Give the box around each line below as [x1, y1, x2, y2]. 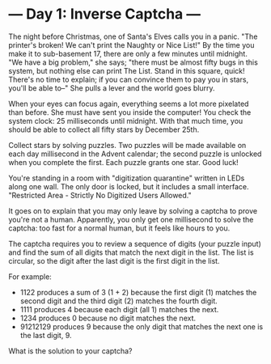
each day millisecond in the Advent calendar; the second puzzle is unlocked [8, 149, 262, 159]
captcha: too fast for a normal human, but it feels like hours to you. [8, 223, 231, 233]
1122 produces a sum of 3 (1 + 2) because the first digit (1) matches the [19, 287, 257, 297]
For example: [8, 272, 53, 281]
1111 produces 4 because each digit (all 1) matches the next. [19, 304, 219, 314]
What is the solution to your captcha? [8, 345, 133, 356]
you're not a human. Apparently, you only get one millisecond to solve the [8, 214, 254, 224]
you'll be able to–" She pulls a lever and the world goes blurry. [8, 83, 216, 93]
